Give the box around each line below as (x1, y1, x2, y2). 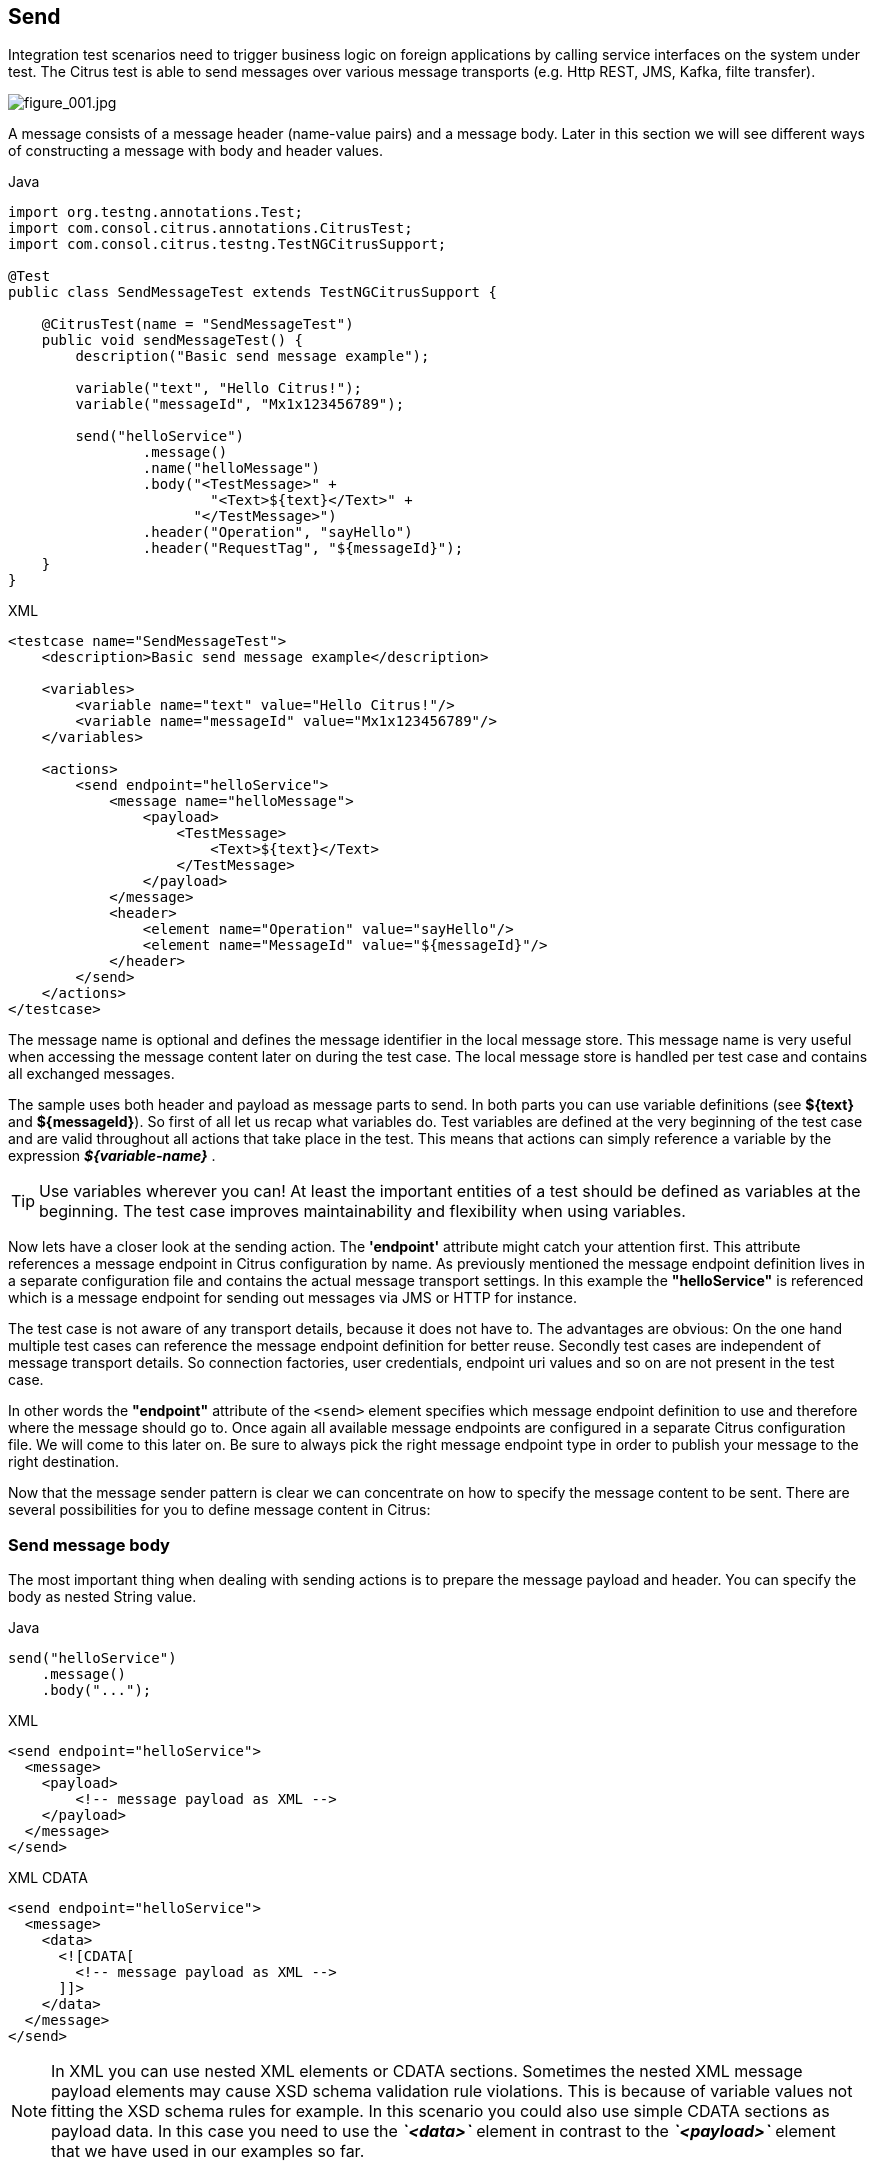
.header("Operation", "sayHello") (142, 524, 413, 541)
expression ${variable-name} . (8, 1147, 216, 1165)
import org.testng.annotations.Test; (8, 204, 304, 221)
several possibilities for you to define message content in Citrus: (8, 1501, 431, 1519)
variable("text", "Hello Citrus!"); (75, 380, 363, 397)
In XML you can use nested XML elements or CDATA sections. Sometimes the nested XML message (51, 2061, 803, 2082)
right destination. (8, 1453, 120, 1471)
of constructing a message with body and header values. (8, 142, 384, 160)
